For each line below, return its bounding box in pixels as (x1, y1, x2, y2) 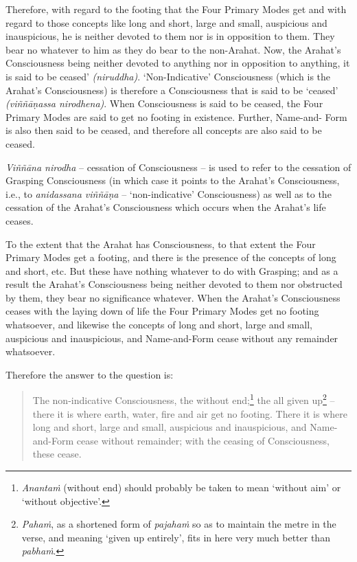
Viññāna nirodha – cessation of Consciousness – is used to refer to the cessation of (5, 159, 352, 174)
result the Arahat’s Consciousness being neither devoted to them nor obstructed (5, 277, 343, 291)
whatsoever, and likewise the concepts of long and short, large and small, (5, 317, 312, 332)
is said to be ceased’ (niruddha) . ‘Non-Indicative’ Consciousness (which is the (5, 69, 331, 83)
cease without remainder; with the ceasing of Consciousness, (76, 433, 330, 447)
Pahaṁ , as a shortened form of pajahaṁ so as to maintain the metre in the (21, 517, 336, 531)
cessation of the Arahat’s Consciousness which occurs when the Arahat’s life (5, 200, 326, 214)
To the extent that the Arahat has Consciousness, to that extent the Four (5, 236, 316, 251)
